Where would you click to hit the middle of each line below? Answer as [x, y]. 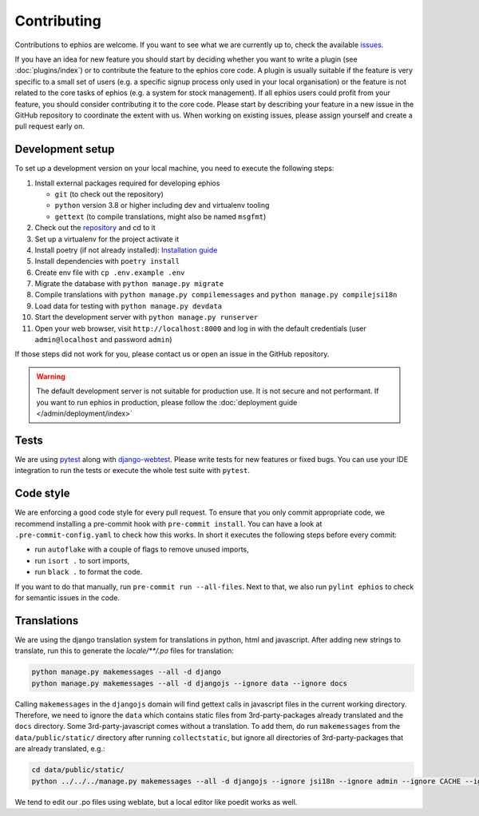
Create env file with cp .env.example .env [110, 273]
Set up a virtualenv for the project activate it [107, 239]
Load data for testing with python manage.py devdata [129, 306]
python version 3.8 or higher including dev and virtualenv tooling [162, 205]
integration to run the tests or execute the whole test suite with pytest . [133, 471]
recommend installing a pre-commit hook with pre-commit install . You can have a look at [168, 523]
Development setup [65, 149]
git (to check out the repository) [109, 194]
